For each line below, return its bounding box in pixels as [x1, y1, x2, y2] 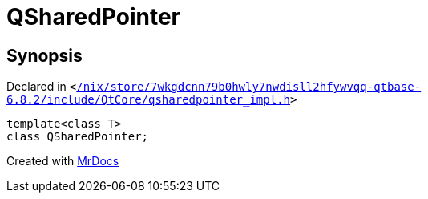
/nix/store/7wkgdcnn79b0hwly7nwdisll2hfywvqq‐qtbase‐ [76, 80, 422, 94]
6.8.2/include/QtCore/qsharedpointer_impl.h [6, 93, 291, 107]
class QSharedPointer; [6, 130, 149, 144]
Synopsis [6, 45, 83, 66]
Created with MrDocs [6, 154, 119, 169]
